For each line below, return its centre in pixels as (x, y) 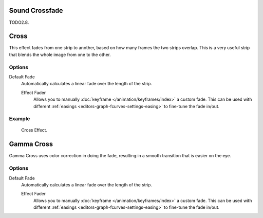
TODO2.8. (19, 22)
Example (19, 119)
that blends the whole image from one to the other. (60, 54)
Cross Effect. (34, 130)
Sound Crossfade (36, 10)
